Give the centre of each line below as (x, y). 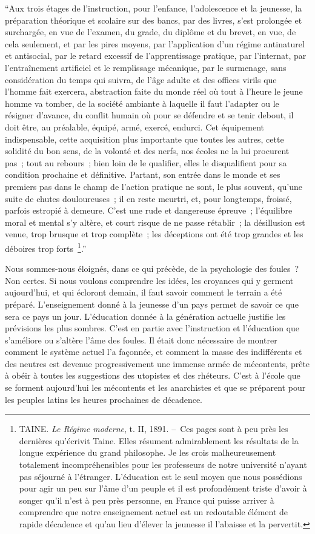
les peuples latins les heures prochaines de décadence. (104, 399)
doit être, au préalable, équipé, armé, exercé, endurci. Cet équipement (134, 127)
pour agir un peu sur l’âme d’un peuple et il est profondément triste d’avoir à (163, 488)
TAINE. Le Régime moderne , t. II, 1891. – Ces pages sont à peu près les (154, 429)
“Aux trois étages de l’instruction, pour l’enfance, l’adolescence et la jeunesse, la (154, 8)
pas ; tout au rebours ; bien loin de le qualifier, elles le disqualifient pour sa (146, 162)
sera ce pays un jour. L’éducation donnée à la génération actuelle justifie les (145, 316)
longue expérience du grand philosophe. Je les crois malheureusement (148, 452)
